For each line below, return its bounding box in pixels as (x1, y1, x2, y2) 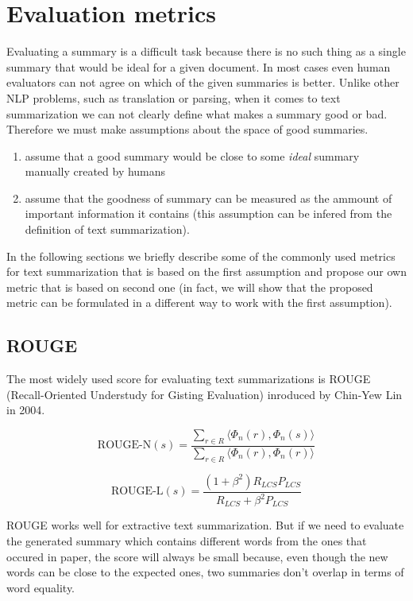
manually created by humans (25, 163, 166, 180)
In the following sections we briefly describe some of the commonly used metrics (6, 247, 396, 264)
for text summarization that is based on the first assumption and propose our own (6, 263, 407, 280)
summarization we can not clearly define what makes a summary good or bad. (6, 105, 388, 122)
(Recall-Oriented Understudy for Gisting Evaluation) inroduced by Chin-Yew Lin (6, 386, 403, 402)
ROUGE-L (110, 486, 164, 498)
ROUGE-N (97, 440, 152, 452)
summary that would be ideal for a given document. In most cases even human (6, 58, 391, 75)
